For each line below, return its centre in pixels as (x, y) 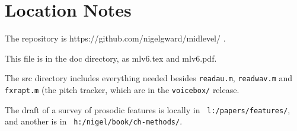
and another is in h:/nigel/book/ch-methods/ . (94, 121)
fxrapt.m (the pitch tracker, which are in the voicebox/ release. (122, 89)
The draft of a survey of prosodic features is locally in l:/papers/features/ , (148, 109)
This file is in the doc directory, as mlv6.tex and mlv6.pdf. (111, 58)
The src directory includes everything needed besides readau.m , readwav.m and (149, 78)
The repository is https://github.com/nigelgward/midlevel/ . (115, 38)
